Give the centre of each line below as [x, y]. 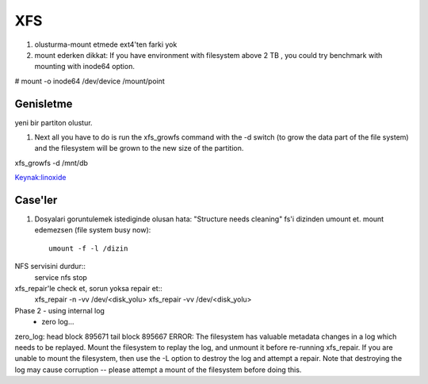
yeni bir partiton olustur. [53, 122]
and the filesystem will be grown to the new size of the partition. [139, 148]
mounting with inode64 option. [84, 67]
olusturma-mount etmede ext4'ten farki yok [106, 44]
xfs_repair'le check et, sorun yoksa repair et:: [88, 289]
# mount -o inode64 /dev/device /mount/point [90, 81]
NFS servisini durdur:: [50, 267]
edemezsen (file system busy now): [93, 230]
